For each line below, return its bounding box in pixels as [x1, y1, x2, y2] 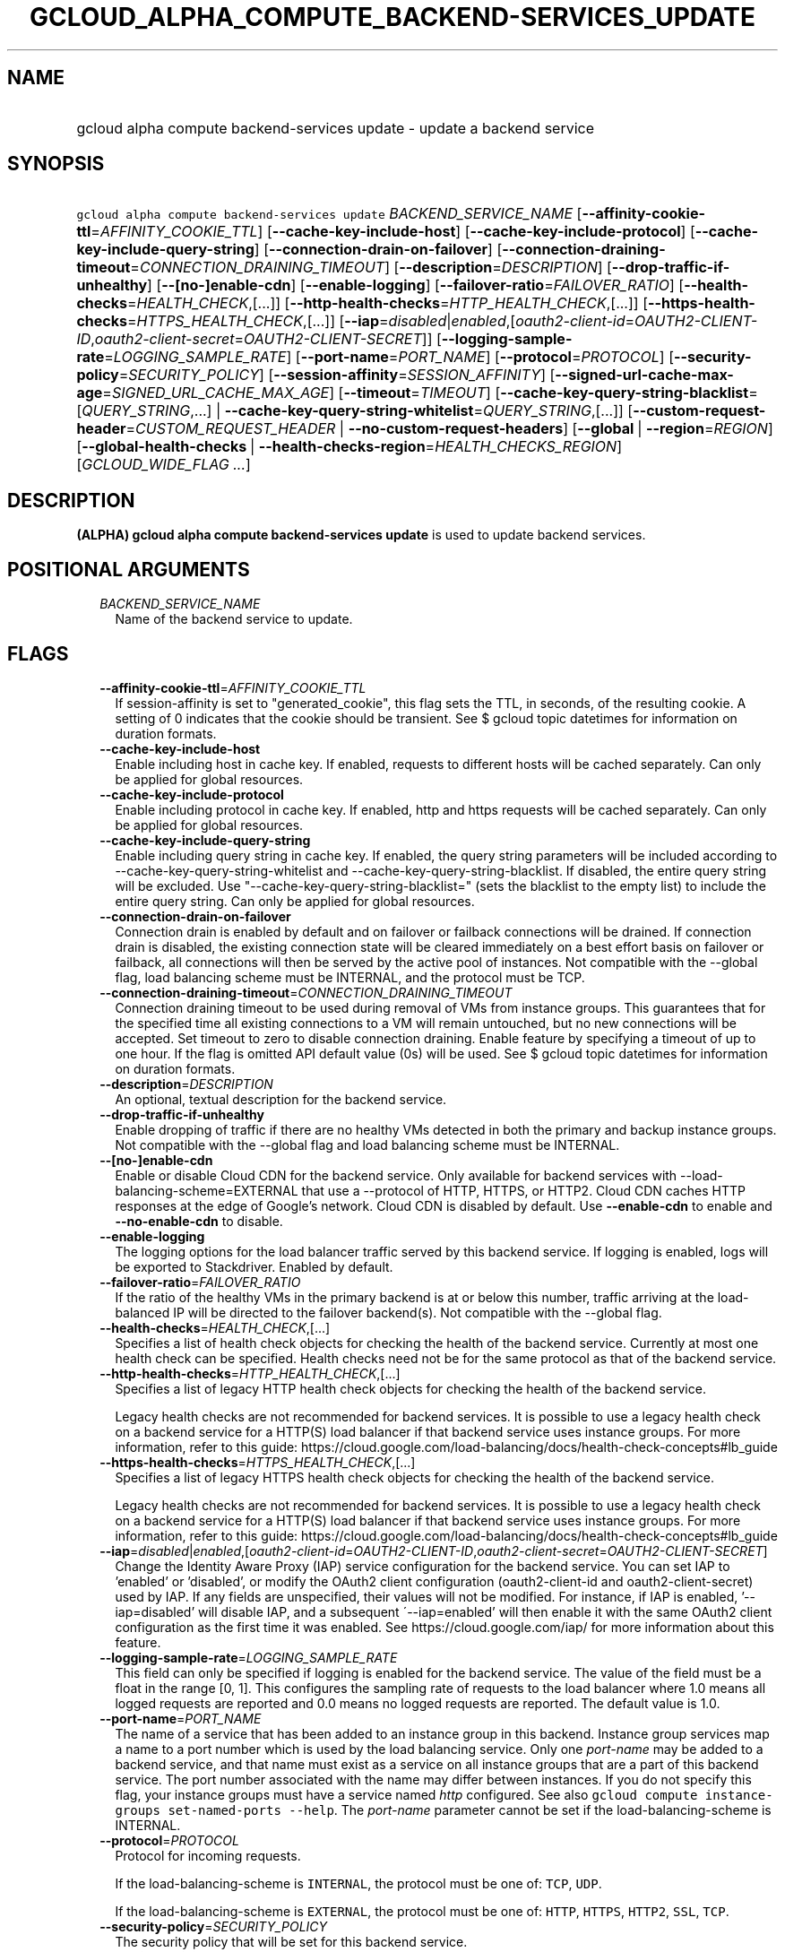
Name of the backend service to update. [115, 611, 353, 627]
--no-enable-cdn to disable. [115, 1213, 283, 1229]
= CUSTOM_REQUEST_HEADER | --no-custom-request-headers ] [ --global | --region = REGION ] [125, 419, 773, 438]
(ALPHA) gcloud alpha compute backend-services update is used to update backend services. [76, 527, 646, 543]
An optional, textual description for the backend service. [115, 1091, 447, 1107]
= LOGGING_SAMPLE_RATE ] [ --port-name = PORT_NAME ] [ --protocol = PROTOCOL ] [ [104, 348, 674, 367]
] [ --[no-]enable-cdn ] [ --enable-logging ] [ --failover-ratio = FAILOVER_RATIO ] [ [147, 276, 685, 295]
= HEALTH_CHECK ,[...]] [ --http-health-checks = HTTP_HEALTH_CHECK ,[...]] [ [126, 294, 648, 313]
